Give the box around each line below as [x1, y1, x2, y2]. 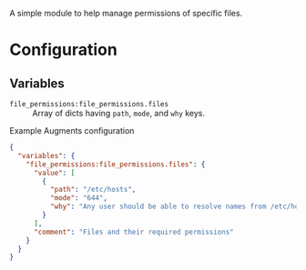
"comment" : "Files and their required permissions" [33, 227, 234, 236]
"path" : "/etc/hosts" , [49, 185, 137, 195]
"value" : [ [33, 168, 76, 177]
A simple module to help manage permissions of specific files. [9, 8, 243, 18]
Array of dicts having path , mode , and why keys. [32, 108, 205, 118]
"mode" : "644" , [49, 194, 107, 203]
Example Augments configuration [9, 125, 135, 135]
